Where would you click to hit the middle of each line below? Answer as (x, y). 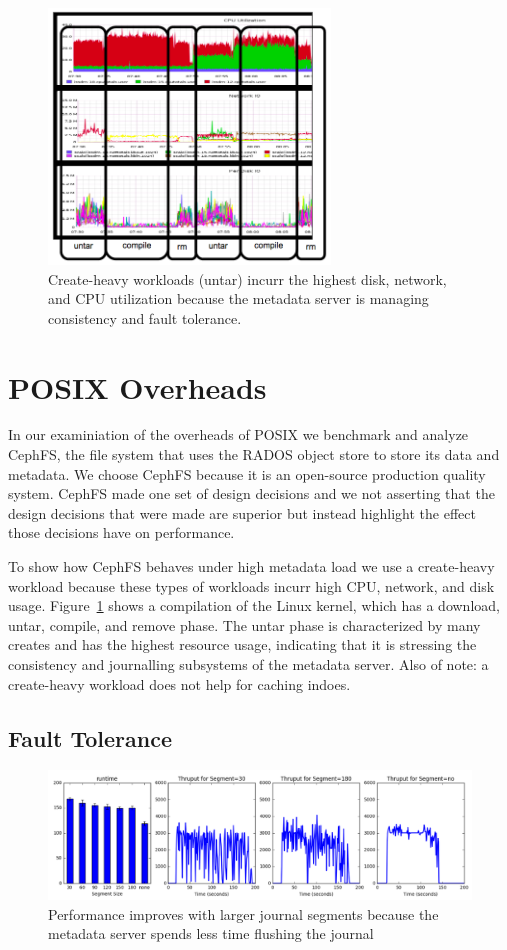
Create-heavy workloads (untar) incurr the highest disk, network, (247, 278)
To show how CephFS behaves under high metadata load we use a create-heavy (251, 566)
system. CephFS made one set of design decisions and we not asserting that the (251, 493)
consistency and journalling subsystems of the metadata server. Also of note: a (248, 663)
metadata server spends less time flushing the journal (211, 933)
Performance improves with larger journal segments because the (243, 913)
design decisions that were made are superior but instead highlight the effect (242, 512)
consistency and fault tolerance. (145, 317)
